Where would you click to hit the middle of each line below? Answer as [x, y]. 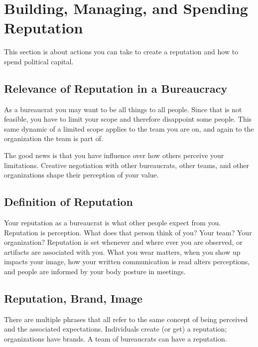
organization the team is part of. [54, 138]
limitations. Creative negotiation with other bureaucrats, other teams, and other [127, 165]
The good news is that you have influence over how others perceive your [114, 155]
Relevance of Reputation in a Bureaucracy [116, 88]
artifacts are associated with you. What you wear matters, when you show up [122, 252]
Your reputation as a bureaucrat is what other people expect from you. [113, 223]
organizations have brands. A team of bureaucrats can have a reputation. [116, 339]
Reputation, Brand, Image [73, 298]
